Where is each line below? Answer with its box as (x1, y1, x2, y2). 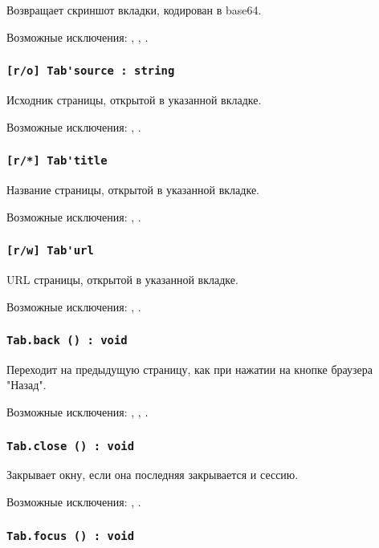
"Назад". (6, 376, 47, 393)
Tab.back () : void (6, 334, 128, 347)
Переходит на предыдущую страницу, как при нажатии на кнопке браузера (6, 360, 373, 377)
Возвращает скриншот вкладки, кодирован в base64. (6, 2, 262, 18)
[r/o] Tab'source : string (6, 64, 175, 78)
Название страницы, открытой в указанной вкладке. (6, 181, 259, 197)
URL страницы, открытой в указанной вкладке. (6, 270, 238, 287)
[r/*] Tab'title (6, 154, 108, 168)
